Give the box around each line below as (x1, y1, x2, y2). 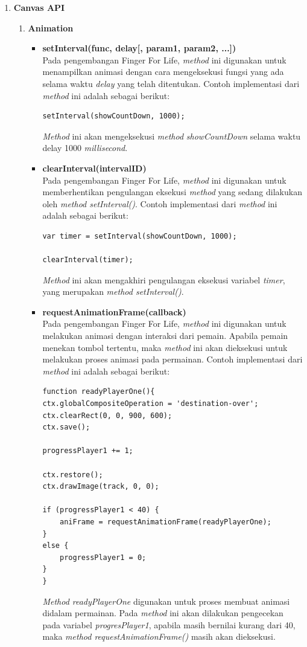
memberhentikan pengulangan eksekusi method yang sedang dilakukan (42, 185, 302, 198)
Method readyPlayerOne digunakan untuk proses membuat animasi (42, 594, 290, 607)
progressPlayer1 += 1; (42, 446, 133, 455)
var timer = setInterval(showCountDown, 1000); (42, 231, 237, 240)
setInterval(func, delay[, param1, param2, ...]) (42, 42, 236, 54)
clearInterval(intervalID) (42, 161, 147, 174)
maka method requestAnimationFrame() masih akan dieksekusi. (42, 630, 276, 643)
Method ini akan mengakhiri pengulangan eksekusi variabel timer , (42, 273, 285, 286)
